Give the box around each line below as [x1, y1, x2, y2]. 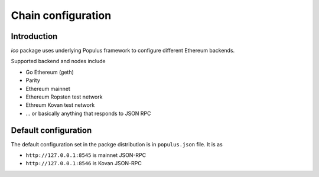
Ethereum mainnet [25, 85, 70, 92]
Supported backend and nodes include [11, 58, 106, 65]
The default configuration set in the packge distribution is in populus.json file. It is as [11, 140, 223, 147]
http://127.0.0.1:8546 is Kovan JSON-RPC [25, 160, 142, 167]
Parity [25, 77, 41, 84]
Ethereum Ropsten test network [25, 93, 103, 100]
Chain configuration [11, 9, 112, 22]
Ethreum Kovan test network [25, 101, 95, 109]
